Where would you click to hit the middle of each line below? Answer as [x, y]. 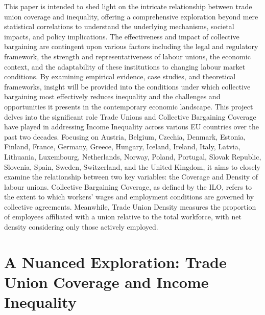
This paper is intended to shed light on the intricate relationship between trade [128, 6]
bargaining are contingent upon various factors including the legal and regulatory [131, 46]
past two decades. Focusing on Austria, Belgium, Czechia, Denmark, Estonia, [125, 136]
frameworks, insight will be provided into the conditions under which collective [127, 86]
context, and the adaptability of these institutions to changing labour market [125, 66]
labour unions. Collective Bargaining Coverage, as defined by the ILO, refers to [128, 186]
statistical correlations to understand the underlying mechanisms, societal [119, 26]
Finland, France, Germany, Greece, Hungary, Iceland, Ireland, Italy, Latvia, [122, 147]
